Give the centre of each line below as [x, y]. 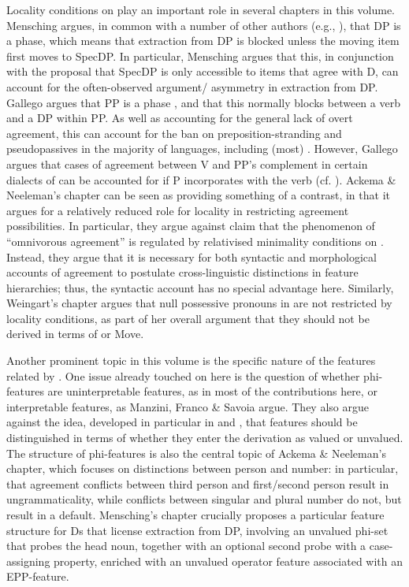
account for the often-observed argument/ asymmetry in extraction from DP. [192, 86]
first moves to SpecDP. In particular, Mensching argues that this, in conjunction [200, 56]
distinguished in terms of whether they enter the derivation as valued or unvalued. [205, 438]
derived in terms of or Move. [75, 334]
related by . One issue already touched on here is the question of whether [183, 375]
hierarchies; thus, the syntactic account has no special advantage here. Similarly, [200, 287]
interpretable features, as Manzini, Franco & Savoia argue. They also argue [188, 406]
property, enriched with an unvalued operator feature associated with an [229, 561]
